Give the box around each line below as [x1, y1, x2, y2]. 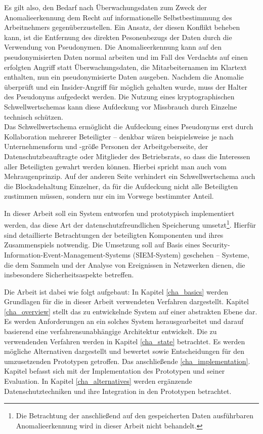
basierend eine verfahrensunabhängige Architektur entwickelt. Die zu [4, 326, 217, 337]
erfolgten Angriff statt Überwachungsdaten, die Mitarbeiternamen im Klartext [4, 61, 247, 72]
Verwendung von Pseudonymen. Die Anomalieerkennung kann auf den [4, 42, 222, 52]
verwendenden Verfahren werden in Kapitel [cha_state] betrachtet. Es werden [4, 336, 245, 346]
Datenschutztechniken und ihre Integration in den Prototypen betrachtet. [4, 385, 232, 396]
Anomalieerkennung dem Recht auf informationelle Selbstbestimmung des [4, 12, 232, 22]
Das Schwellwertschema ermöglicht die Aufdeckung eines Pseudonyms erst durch [4, 121, 253, 132]
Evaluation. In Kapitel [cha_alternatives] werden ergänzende [4, 376, 192, 386]
